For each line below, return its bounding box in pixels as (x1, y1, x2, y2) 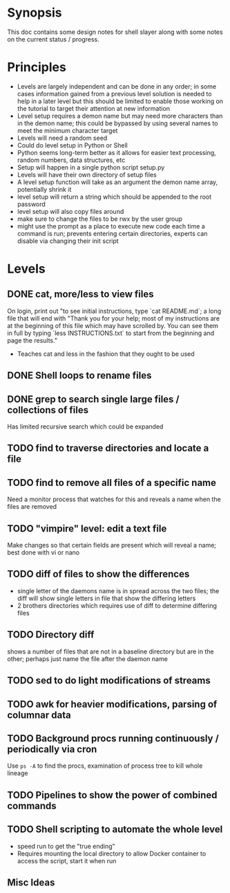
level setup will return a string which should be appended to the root (17, 192, 212, 201)
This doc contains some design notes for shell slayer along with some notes (7, 28, 223, 36)
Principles (7, 60, 67, 75)
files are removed (7, 503, 57, 511)
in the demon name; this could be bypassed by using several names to (17, 119, 218, 127)
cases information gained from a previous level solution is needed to (17, 89, 212, 98)
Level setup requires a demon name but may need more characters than (17, 111, 223, 120)
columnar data (7, 709, 71, 721)
